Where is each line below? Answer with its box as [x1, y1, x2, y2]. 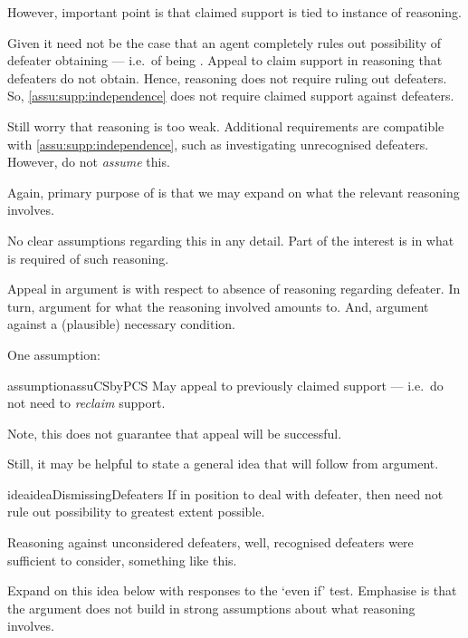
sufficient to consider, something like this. [7, 550, 237, 569]
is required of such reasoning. [7, 248, 169, 267]
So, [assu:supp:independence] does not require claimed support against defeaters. [7, 86, 454, 105]
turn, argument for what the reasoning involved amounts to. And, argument [7, 296, 429, 315]
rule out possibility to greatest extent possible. [7, 502, 265, 521]
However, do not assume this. [7, 152, 170, 171]
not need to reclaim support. [7, 393, 166, 412]
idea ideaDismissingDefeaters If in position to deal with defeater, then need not [7, 484, 444, 503]
